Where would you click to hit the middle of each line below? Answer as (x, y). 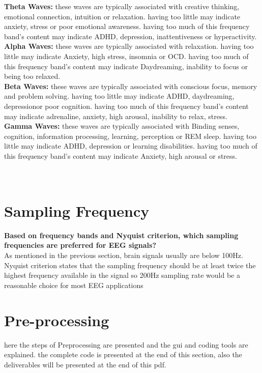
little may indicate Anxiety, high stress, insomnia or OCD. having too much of (126, 56)
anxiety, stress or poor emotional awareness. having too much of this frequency (127, 26)
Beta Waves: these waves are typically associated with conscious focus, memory (131, 86)
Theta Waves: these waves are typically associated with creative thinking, (122, 6)
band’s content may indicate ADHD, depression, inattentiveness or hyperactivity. (130, 36)
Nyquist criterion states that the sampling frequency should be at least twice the (130, 265)
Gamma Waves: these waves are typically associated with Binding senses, (122, 126)
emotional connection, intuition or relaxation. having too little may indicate (122, 16)
